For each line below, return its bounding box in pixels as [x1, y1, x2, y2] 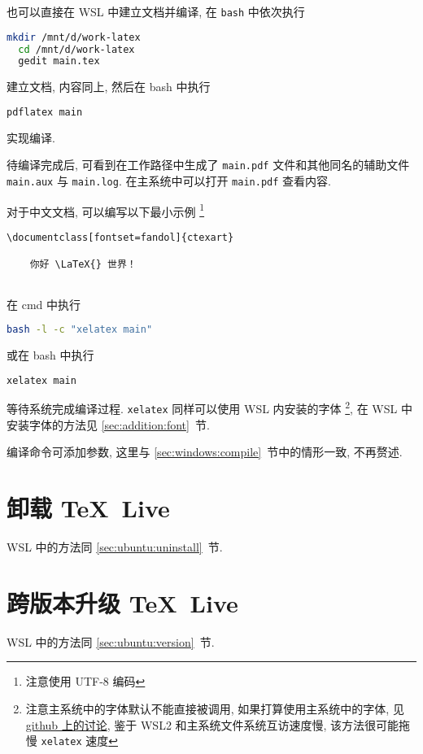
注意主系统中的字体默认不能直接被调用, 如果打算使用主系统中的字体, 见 [25, 700, 404, 717]
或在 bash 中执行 [7, 346, 94, 363]
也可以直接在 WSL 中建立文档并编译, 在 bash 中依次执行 [7, 3, 305, 20]
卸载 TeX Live [7, 491, 170, 525]
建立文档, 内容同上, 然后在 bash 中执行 [7, 78, 211, 95]
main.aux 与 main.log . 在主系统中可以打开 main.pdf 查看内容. [7, 172, 331, 189]
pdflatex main [7, 106, 83, 118]
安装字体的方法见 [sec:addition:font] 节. [7, 416, 210, 433]
